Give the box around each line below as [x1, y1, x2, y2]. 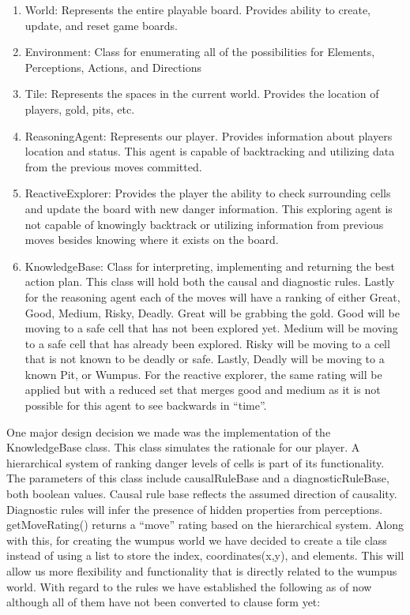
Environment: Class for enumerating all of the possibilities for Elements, [24, 43, 375, 60]
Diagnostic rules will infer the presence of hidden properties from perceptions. [6, 501, 383, 517]
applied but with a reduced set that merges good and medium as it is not [24, 381, 381, 398]
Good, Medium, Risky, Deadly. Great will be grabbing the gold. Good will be [24, 304, 400, 321]
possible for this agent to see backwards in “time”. [24, 397, 267, 414]
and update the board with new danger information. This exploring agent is [24, 200, 393, 216]
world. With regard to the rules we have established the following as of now [6, 578, 372, 594]
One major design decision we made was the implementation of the [6, 423, 331, 440]
